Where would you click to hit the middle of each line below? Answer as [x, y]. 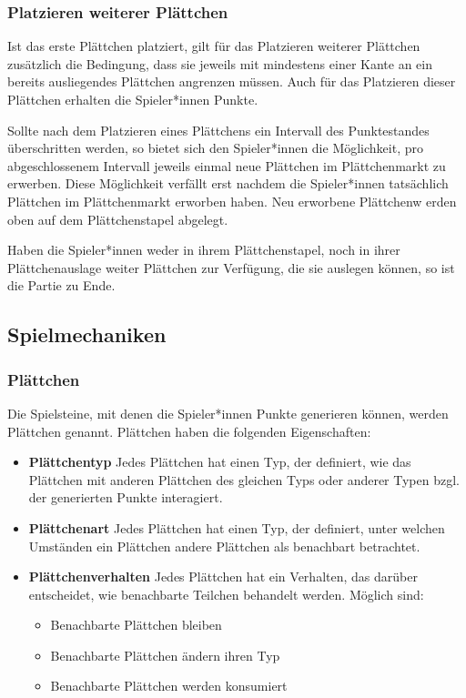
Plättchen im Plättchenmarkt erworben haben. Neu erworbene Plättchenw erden [232, 201]
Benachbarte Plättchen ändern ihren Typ [165, 655]
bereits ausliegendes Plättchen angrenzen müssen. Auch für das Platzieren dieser [232, 81]
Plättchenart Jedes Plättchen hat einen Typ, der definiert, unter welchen [237, 527]
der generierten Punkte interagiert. [126, 497]
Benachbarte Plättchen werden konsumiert [169, 686]
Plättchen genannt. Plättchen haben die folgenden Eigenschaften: [189, 431]
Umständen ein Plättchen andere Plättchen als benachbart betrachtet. [224, 546]
